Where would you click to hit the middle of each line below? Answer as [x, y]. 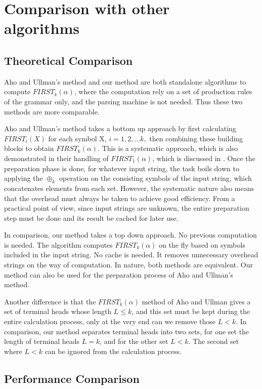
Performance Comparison [72, 378]
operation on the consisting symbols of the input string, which [155, 178]
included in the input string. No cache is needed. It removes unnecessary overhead [131, 255]
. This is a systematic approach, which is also [168, 148]
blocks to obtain [29, 148]
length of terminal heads [42, 341]
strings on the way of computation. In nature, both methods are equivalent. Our [128, 265]
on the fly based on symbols [202, 244]
